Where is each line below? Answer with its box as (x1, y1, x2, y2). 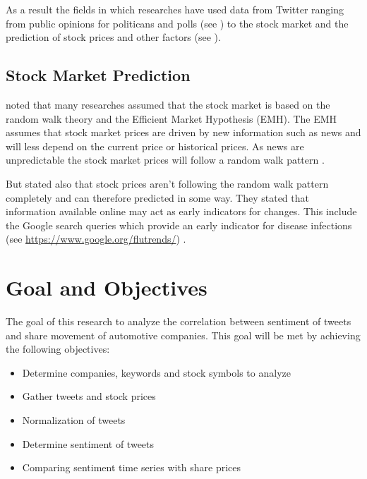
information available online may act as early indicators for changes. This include (6, 204, 357, 219)
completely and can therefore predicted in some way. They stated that (6, 190, 309, 205)
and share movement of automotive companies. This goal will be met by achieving (6, 327, 361, 342)
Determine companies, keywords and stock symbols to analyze (22, 365, 291, 380)
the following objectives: (6, 341, 110, 356)
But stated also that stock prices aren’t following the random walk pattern (6, 176, 329, 190)
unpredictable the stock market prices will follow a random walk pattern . (6, 152, 325, 167)
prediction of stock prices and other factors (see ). (6, 30, 221, 44)
